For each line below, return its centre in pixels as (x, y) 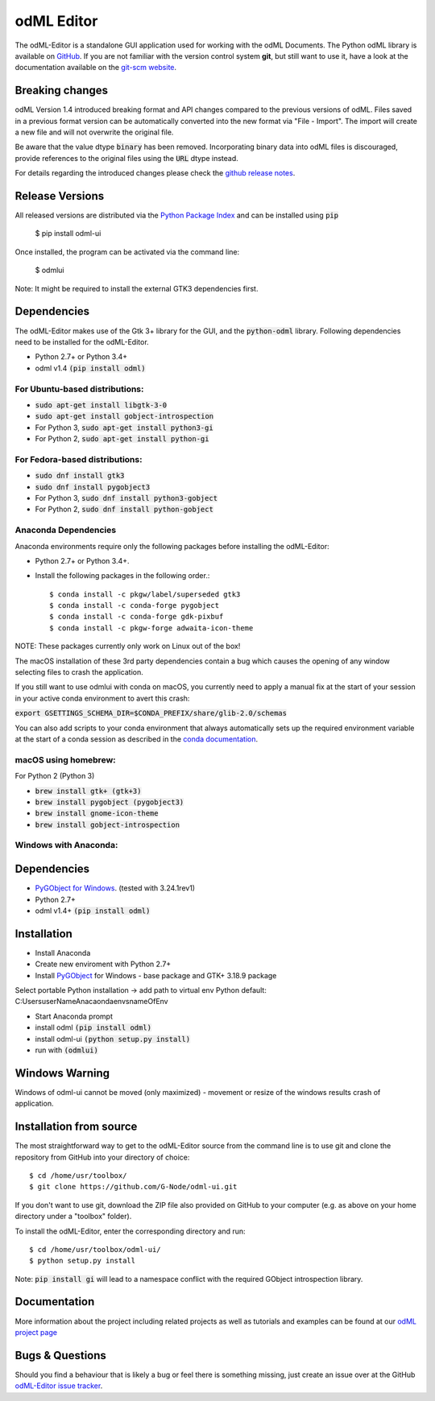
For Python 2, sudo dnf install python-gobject (124, 509)
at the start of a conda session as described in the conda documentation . (136, 739)
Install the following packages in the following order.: (122, 576)
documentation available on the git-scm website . (96, 68)
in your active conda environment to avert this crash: (102, 698)
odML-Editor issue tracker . (59, 1386)
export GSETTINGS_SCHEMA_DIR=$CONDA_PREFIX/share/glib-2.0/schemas (151, 713)
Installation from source (76, 1127)
